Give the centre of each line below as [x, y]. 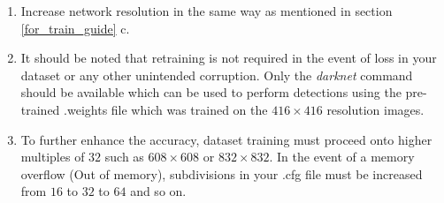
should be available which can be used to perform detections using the [211, 92]
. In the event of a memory [342, 157]
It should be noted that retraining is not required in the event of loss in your [229, 58]
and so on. [158, 191]
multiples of [53, 157]
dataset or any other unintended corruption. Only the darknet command [217, 75]
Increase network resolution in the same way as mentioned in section [207, 11]
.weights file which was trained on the [166, 109]
